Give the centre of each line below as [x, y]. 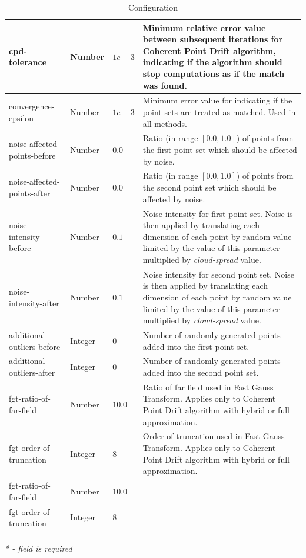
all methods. [165, 123]
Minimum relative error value [204, 27]
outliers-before [35, 346]
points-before [32, 155]
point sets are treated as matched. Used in [219, 112]
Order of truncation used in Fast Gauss [214, 436]
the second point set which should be [209, 187]
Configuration [153, 7]
